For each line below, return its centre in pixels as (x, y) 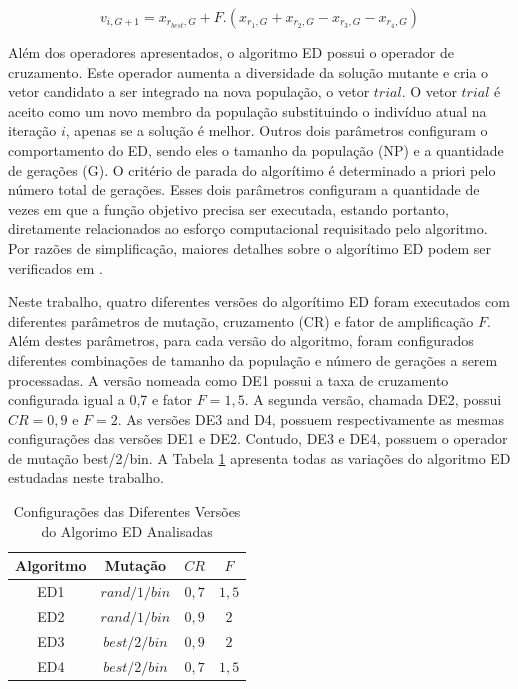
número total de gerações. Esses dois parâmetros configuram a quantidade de (244, 189)
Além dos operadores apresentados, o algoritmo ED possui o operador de (231, 52)
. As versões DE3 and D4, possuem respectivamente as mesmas (311, 418)
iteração (32, 130)
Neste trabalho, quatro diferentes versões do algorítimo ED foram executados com (259, 301)
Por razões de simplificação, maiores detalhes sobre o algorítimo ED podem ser (250, 247)
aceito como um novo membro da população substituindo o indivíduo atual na (247, 110)
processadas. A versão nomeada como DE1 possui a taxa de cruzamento (228, 379)
